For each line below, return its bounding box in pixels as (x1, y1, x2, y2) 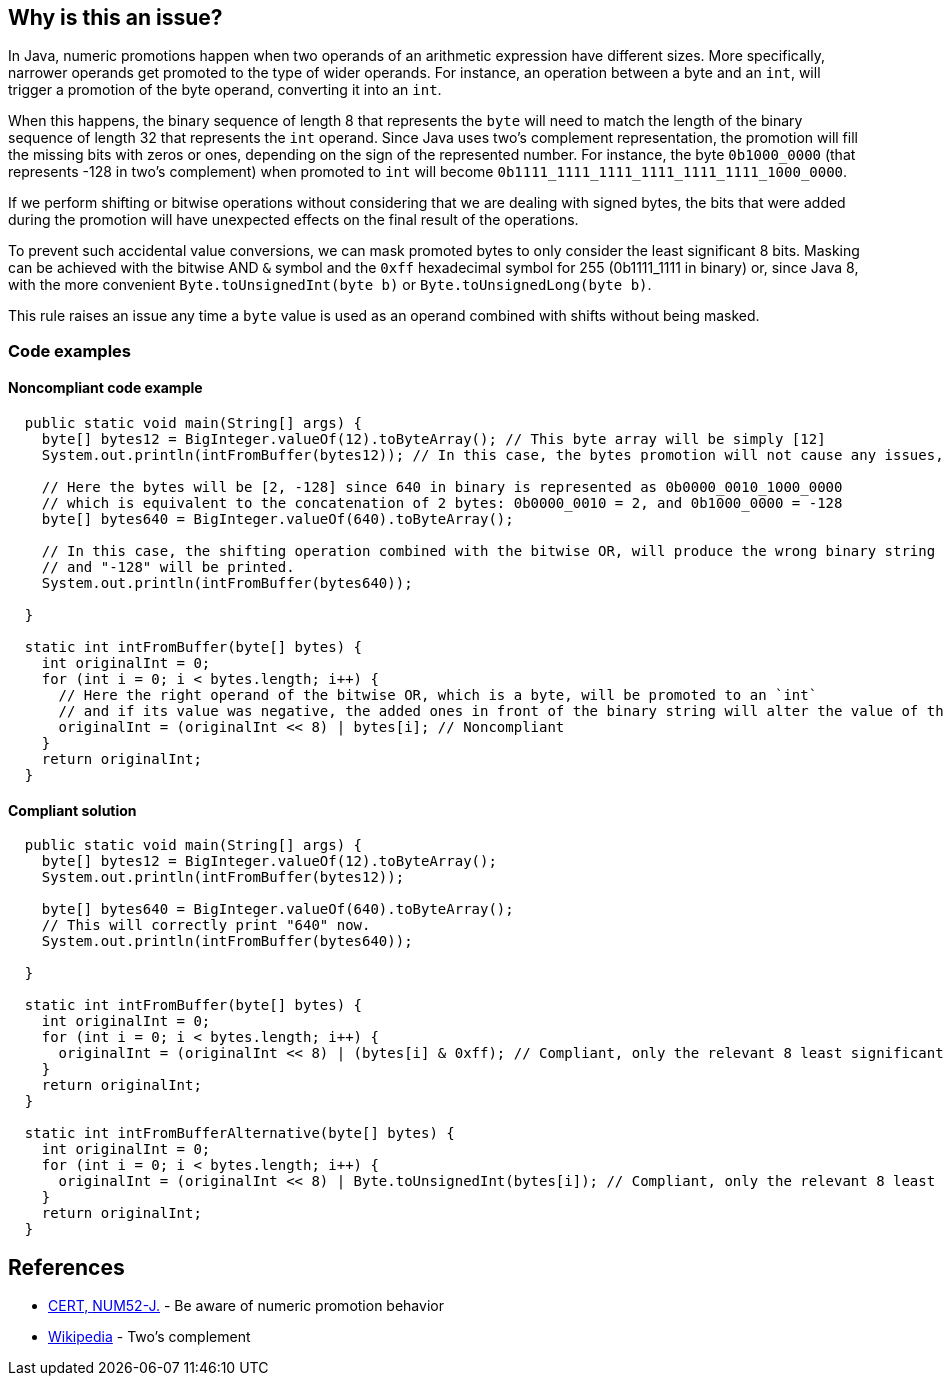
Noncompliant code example (8, 379, 203, 397)
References (8, 1254, 125, 1280)
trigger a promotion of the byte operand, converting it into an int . (8, 81, 442, 99)
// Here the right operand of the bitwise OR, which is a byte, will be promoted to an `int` (58, 687, 818, 704)
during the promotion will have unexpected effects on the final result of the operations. (8, 211, 579, 229)
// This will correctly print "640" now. (41, 917, 371, 934)
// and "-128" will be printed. (41, 559, 295, 576)
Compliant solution (8, 801, 137, 819)
